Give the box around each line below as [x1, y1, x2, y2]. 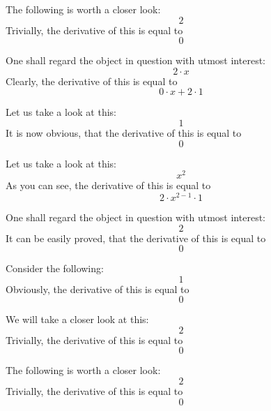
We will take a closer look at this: [6, 312, 149, 327]
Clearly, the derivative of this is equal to [6, 73, 178, 88]
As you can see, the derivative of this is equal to [6, 178, 211, 193]
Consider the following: [6, 261, 104, 276]
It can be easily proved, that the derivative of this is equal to [6, 230, 266, 245]
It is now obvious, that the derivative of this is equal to [6, 125, 242, 140]
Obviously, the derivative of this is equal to [6, 281, 189, 296]
